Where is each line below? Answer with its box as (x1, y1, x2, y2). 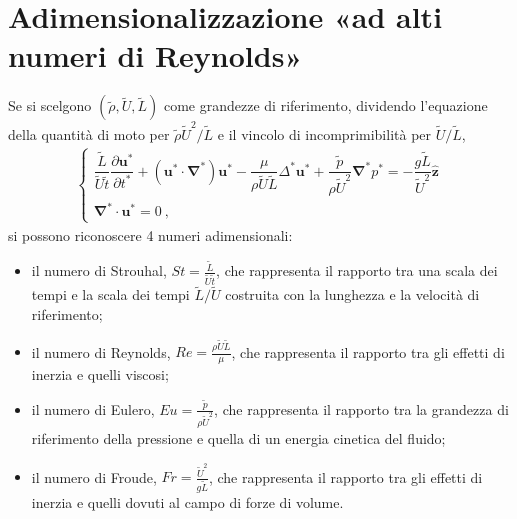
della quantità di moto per (8, 124, 170, 145)
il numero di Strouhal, (31, 260, 167, 281)
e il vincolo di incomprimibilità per (217, 124, 432, 145)
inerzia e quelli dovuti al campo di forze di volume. (31, 492, 344, 513)
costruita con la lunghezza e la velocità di (225, 284, 480, 305)
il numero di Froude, (31, 466, 157, 487)
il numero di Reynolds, (31, 341, 171, 362)
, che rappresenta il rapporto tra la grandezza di (214, 398, 509, 419)
